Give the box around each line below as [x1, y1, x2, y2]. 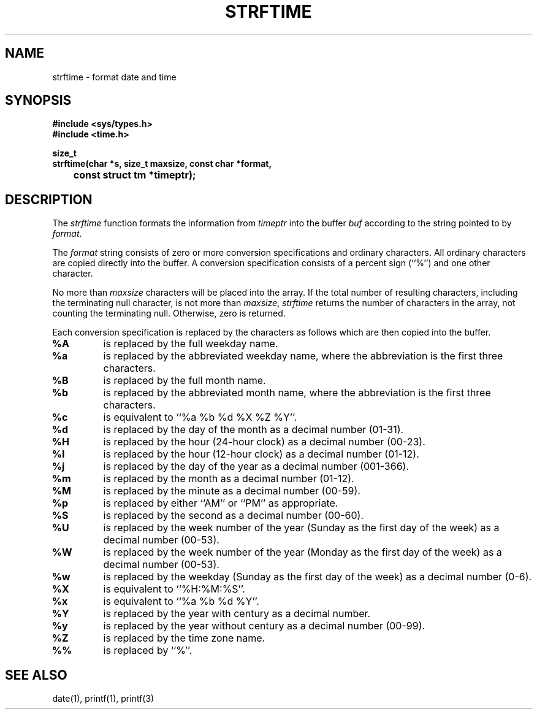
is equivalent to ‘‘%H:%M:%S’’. [103, 583, 245, 596]
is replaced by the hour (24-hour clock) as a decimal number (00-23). [103, 436, 425, 448]
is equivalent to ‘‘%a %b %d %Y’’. [103, 595, 259, 608]
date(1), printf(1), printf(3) [52, 693, 154, 704]
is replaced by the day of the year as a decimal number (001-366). [103, 460, 409, 473]
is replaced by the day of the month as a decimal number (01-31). [103, 423, 404, 436]
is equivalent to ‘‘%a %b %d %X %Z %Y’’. [103, 411, 297, 424]
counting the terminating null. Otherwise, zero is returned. [52, 308, 286, 319]
